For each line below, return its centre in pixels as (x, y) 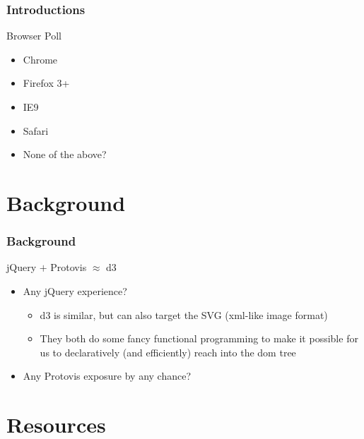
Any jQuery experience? (75, 290)
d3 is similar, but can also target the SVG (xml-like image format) (184, 314)
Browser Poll (34, 36)
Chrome (40, 59)
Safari (36, 130)
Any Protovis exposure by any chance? (107, 376)
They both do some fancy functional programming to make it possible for (199, 338)
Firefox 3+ (46, 83)
